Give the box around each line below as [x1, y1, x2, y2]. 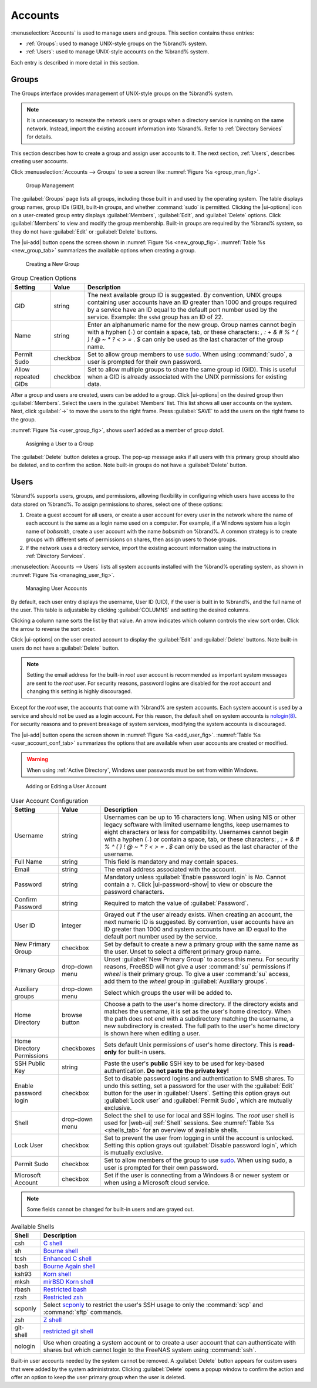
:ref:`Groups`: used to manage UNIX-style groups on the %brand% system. [25, 40, 208, 47]
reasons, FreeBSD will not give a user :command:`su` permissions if [103, 963, 291, 971]
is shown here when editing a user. [103, 1029, 201, 1037]
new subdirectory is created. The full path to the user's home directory [103, 1022, 300, 1030]
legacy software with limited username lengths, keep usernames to [103, 820, 290, 829]
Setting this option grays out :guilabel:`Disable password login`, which [103, 1141, 297, 1149]
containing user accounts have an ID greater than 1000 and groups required [87, 298, 297, 306]
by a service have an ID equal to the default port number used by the [87, 305, 278, 313]
